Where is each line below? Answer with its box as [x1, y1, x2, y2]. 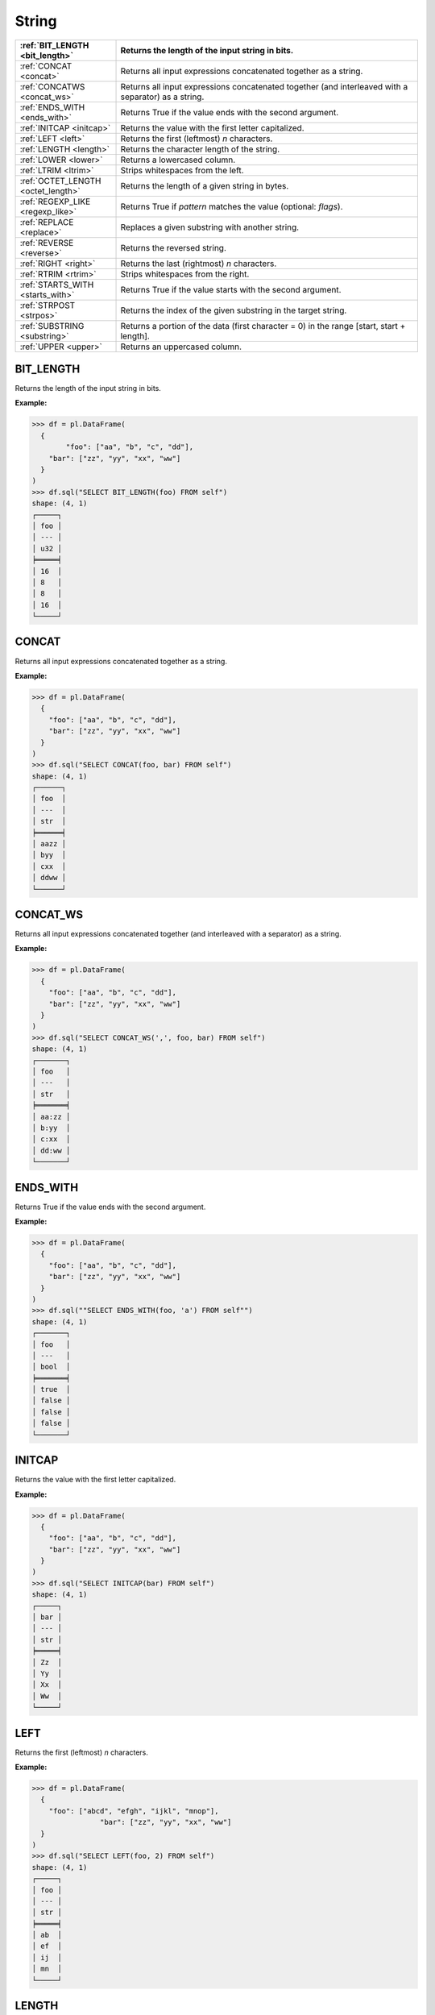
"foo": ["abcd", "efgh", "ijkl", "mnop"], [48, 1806, 219, 1815]
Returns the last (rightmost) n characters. [120, 258, 277, 269]
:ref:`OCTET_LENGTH [19, 175, 101, 186]
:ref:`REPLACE [19, 216, 74, 227]
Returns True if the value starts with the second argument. [120, 284, 342, 295]
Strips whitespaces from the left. [120, 164, 245, 176]
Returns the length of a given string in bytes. [120, 180, 289, 191]
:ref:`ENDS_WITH [19, 102, 85, 113]
